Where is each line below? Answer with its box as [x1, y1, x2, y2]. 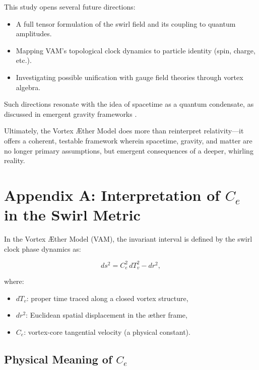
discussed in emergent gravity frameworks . [4, 108, 137, 119]
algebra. [16, 82, 41, 92]
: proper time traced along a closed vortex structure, [26, 292, 188, 303]
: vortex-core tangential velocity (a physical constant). [24, 326, 190, 337]
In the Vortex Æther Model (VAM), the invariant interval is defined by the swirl [4, 234, 252, 244]
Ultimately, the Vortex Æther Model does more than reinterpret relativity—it [4, 125, 244, 136]
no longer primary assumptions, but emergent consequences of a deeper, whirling [4, 145, 253, 156]
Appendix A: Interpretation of [4, 184, 220, 205]
